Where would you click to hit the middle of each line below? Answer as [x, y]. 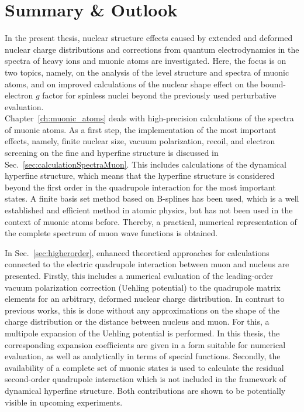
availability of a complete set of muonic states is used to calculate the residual [144, 367]
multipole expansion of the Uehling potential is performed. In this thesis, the [142, 333]
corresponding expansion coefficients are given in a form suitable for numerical [145, 344]
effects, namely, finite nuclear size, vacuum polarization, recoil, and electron [140, 141]
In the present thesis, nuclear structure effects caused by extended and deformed [149, 38]
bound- [273, 84]
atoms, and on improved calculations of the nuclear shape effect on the [132, 84]
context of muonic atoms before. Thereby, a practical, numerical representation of [151, 221]
